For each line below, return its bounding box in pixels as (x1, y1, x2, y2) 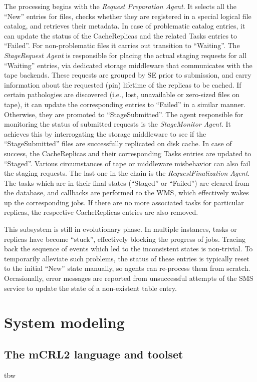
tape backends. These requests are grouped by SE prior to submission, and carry (4, 70, 251, 80)
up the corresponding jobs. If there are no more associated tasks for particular (4, 197, 244, 207)
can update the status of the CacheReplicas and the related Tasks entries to (4, 30, 237, 41)
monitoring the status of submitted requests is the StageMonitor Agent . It (4, 119, 231, 129)
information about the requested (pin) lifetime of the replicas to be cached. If (4, 79, 241, 90)
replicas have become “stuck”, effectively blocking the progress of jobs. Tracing (4, 233, 245, 244)
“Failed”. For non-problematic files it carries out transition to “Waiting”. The (4, 40, 240, 51)
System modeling (4, 312, 125, 332)
